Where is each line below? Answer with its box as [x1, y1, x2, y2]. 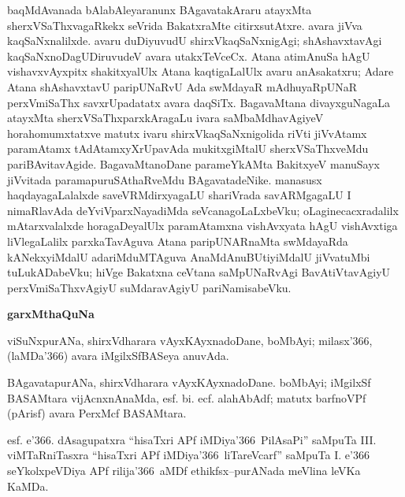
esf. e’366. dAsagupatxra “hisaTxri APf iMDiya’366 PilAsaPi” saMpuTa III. [7, 431, 377, 447]
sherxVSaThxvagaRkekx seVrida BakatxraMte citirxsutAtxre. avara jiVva [7, 17, 362, 33]
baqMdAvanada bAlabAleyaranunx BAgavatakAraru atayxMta [7, 2, 312, 17]
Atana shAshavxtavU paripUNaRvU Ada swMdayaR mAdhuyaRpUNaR [7, 78, 358, 95]
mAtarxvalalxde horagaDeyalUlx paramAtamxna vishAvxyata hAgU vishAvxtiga [7, 217, 398, 234]
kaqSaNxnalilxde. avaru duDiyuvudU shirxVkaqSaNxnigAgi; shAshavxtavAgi [7, 32, 382, 49]
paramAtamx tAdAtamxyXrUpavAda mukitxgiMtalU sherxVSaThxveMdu [7, 140, 369, 157]
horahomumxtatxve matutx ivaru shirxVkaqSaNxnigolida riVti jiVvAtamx [7, 124, 367, 141]
